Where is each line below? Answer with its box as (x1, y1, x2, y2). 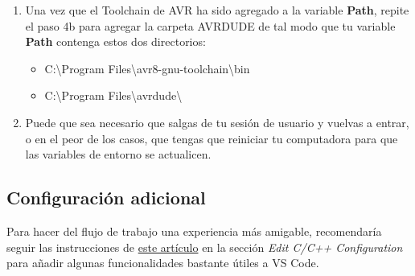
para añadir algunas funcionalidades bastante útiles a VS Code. (6, 254, 319, 271)
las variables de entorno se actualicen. (25, 146, 212, 163)
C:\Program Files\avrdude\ (44, 87, 183, 104)
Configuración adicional (6, 185, 206, 210)
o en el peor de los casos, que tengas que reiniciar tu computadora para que (25, 130, 398, 146)
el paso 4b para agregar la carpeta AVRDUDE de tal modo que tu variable (25, 17, 396, 34)
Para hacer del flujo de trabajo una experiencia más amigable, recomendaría (6, 222, 382, 239)
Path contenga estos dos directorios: (25, 33, 206, 50)
